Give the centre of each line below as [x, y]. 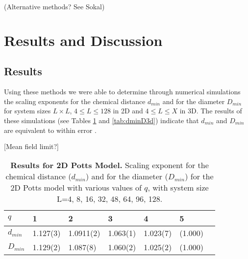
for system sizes [27, 111]
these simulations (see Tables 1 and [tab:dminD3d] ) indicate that [101, 120]
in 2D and [128, 111]
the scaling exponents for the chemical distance [75, 101]
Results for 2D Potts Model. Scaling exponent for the [110, 165]
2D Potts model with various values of [76, 187]
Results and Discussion [83, 40]
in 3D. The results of [211, 111]
